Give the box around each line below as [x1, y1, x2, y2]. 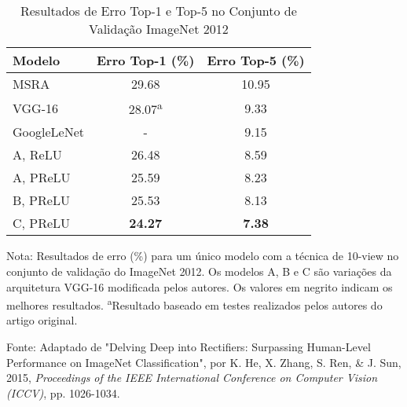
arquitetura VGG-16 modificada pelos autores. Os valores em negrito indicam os [6, 278, 393, 295]
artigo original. [6, 312, 78, 328]
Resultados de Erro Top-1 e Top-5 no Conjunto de [20, 2, 297, 20]
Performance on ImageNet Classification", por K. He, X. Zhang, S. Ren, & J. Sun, [6, 354, 401, 370]
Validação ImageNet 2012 [88, 20, 229, 38]
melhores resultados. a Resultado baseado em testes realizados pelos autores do [6, 295, 383, 313]
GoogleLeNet [13, 123, 84, 141]
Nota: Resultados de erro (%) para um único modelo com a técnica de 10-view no [6, 247, 399, 264]
